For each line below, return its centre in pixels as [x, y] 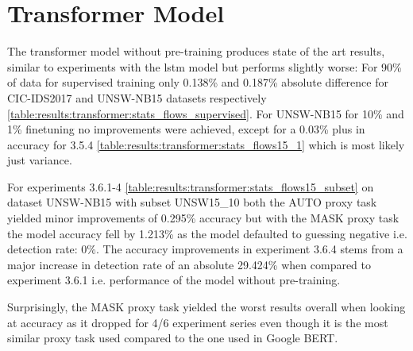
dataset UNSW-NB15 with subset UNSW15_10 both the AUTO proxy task [192, 202]
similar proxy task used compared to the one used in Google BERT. [173, 338]
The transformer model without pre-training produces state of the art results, [196, 51]
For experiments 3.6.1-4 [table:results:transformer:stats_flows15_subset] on [191, 186]
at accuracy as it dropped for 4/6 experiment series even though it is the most [198, 322]
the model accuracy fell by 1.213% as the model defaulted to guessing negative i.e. [207, 233]
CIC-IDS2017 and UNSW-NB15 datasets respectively [137, 97]
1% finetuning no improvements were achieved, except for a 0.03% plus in [186, 129]
